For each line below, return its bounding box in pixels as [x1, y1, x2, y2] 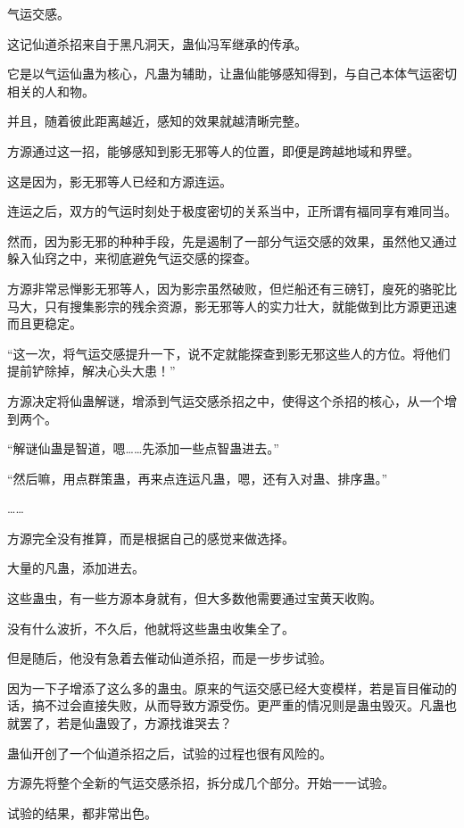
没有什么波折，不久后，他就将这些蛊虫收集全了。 [7, 618, 294, 637]
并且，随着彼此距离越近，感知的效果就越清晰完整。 [7, 112, 307, 130]
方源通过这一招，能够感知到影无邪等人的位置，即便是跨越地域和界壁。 [7, 141, 419, 160]
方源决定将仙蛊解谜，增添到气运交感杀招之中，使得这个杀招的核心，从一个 [7, 391, 444, 410]
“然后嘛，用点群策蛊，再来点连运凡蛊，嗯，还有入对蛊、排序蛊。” [7, 468, 388, 487]
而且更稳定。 [7, 314, 82, 333]
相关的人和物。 [7, 81, 95, 100]
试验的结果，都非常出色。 [7, 803, 157, 822]
